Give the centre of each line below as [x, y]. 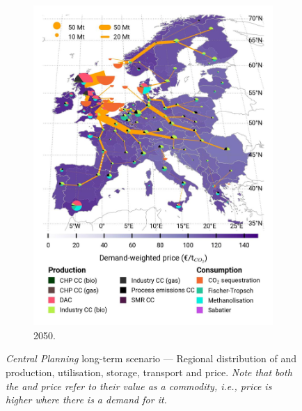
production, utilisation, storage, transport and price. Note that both [149, 372]
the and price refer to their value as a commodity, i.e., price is [139, 386]
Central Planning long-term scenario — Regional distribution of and [151, 358]
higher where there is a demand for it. [86, 400]
